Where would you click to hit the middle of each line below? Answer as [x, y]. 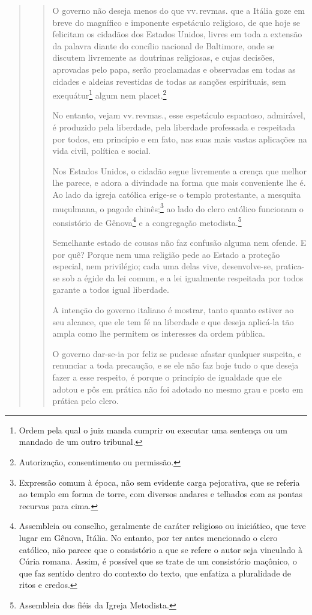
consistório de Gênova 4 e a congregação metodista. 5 [147, 221]
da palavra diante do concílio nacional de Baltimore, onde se [163, 45]
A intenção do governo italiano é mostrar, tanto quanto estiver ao [173, 310]
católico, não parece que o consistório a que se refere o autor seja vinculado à [160, 549]
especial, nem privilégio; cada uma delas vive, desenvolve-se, [163, 266]
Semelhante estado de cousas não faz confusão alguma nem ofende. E [179, 243]
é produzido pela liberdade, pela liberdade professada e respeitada [174, 127]
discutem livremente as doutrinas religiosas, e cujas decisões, [163, 57]
